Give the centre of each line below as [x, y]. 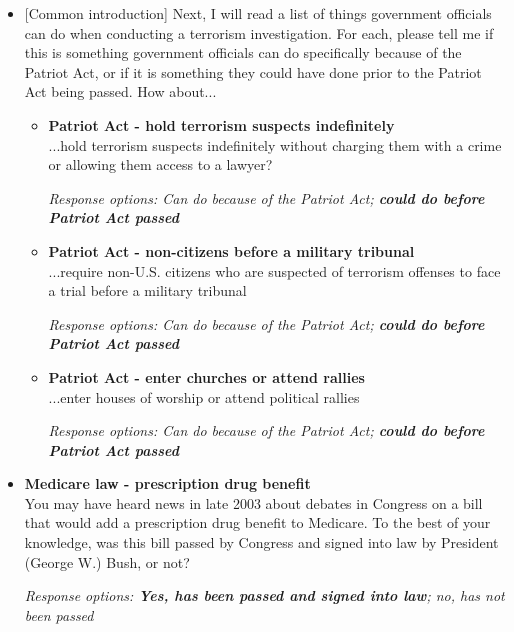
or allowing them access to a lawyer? [160, 164]
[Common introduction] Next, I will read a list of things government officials [258, 13]
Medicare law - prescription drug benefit [167, 483]
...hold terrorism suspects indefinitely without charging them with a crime [275, 144]
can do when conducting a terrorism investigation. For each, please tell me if [259, 32]
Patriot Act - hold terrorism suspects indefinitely [221, 124]
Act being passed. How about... [120, 91]
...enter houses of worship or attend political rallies [204, 396]
